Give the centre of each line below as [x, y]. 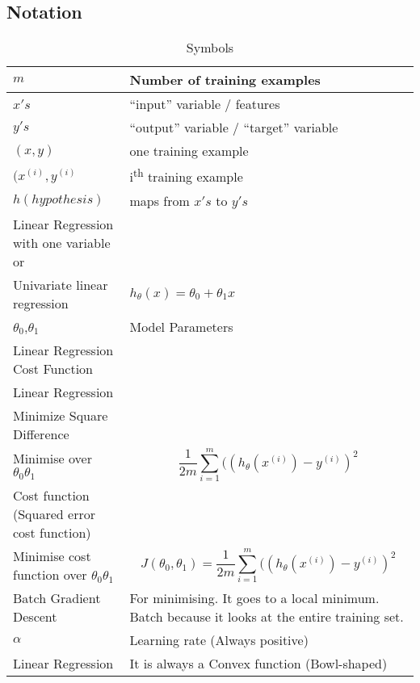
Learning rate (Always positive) [219, 640]
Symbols [210, 48]
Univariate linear [61, 284]
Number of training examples [225, 80]
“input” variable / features [205, 104]
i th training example [186, 176]
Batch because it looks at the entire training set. [267, 617]
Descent [35, 617]
